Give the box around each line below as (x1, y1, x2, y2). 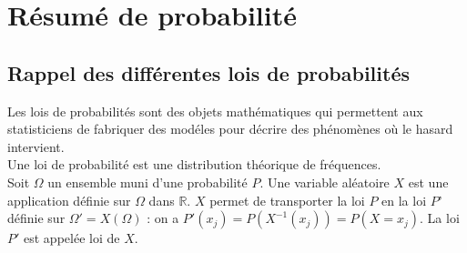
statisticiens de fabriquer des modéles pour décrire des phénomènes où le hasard (7, 119, 453, 138)
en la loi (381, 190, 427, 209)
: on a (147, 208, 179, 228)
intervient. (7, 137, 65, 156)
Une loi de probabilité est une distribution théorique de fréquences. (7, 155, 381, 174)
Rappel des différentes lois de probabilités (7, 58, 411, 86)
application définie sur (7, 190, 131, 209)
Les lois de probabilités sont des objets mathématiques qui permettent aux (7, 101, 423, 120)
